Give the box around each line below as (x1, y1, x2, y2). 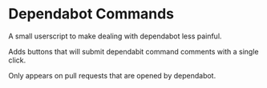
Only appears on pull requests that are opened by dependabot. (8, 70, 216, 80)
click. (8, 55, 26, 65)
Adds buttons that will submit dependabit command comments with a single (8, 46, 259, 56)
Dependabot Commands (8, 5, 175, 23)
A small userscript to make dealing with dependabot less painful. (8, 31, 222, 41)
